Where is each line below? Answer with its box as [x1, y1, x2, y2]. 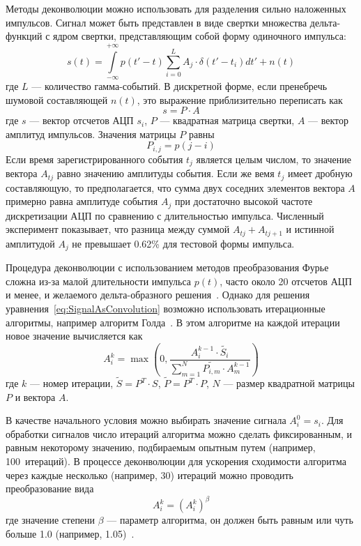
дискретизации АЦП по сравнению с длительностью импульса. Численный [6, 208, 324, 222]
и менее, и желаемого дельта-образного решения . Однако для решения [6, 287, 310, 302]
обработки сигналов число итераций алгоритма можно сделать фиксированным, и [6, 426, 352, 441]
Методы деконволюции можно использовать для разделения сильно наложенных [6, 1, 346, 15]
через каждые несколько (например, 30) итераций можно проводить [6, 467, 293, 482]
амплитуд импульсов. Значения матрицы [6, 126, 176, 141]
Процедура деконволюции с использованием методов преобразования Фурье [6, 260, 329, 275]
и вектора [15, 389, 56, 404]
